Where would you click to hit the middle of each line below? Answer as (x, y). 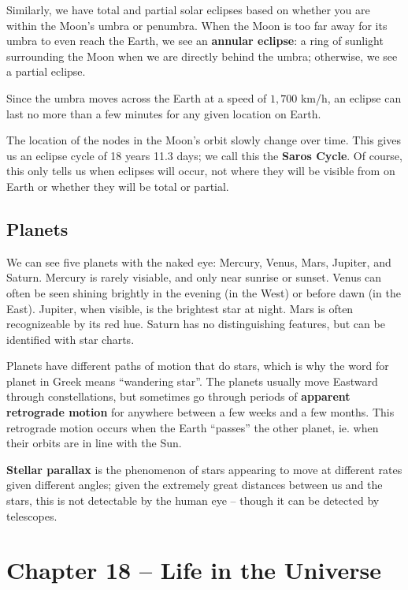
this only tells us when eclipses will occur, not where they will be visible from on (201, 171)
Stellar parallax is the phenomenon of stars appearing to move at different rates (204, 469)
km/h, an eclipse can (351, 97)
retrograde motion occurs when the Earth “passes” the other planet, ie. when (193, 427)
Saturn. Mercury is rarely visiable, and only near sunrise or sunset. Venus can (194, 277)
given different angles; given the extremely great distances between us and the (195, 485)
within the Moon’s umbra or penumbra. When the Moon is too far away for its (197, 25)
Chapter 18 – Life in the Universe (194, 570)
